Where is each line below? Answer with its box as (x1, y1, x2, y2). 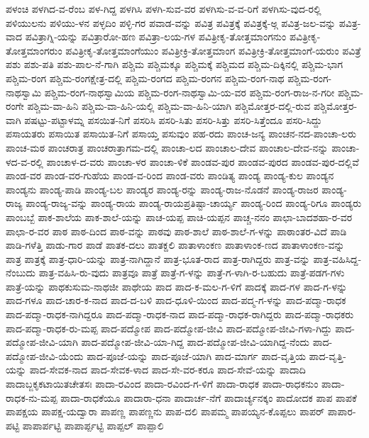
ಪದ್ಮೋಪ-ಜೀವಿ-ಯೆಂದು (6, 348, 84, 363)
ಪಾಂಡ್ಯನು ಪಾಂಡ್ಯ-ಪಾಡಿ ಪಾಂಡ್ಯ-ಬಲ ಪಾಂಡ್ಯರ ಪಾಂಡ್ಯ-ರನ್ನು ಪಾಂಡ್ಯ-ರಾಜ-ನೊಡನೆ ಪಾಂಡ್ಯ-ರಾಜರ (6, 181, 319, 196)
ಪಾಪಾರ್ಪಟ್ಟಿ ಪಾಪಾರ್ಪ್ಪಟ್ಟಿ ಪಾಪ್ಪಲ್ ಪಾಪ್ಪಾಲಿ (22, 417, 164, 432)
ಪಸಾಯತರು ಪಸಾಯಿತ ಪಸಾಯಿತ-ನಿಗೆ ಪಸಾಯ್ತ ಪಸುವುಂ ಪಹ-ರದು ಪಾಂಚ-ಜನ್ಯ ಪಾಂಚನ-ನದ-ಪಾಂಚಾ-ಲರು (6, 126, 356, 141)
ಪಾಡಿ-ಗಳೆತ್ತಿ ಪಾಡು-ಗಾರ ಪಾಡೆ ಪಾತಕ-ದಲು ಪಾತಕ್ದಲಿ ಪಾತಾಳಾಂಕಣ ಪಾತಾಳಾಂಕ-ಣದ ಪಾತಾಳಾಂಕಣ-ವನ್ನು (6, 237, 345, 252)
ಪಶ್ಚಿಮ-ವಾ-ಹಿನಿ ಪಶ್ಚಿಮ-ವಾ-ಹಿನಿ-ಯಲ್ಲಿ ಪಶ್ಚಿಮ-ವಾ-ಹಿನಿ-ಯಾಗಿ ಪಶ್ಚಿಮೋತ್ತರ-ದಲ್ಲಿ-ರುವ (27, 99, 311, 113)
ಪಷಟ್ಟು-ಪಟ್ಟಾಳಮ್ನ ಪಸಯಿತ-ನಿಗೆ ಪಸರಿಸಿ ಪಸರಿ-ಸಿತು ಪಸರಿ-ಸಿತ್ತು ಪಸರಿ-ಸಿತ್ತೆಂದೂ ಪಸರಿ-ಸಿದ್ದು (24, 112, 322, 127)
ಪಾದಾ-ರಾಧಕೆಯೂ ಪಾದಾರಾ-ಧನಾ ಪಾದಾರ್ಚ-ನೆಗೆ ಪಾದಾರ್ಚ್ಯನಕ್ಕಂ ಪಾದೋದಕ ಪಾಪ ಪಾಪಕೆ (60, 390, 357, 405)
